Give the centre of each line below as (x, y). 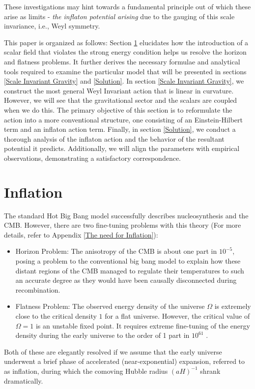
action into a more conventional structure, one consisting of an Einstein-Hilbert (124, 119)
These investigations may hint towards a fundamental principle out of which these (127, 6)
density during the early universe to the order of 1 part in (102, 335)
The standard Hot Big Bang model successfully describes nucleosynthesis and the (126, 215)
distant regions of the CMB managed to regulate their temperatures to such (130, 270)
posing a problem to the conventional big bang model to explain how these (128, 261)
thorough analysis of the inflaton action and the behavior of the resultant (114, 138)
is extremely (233, 306)
